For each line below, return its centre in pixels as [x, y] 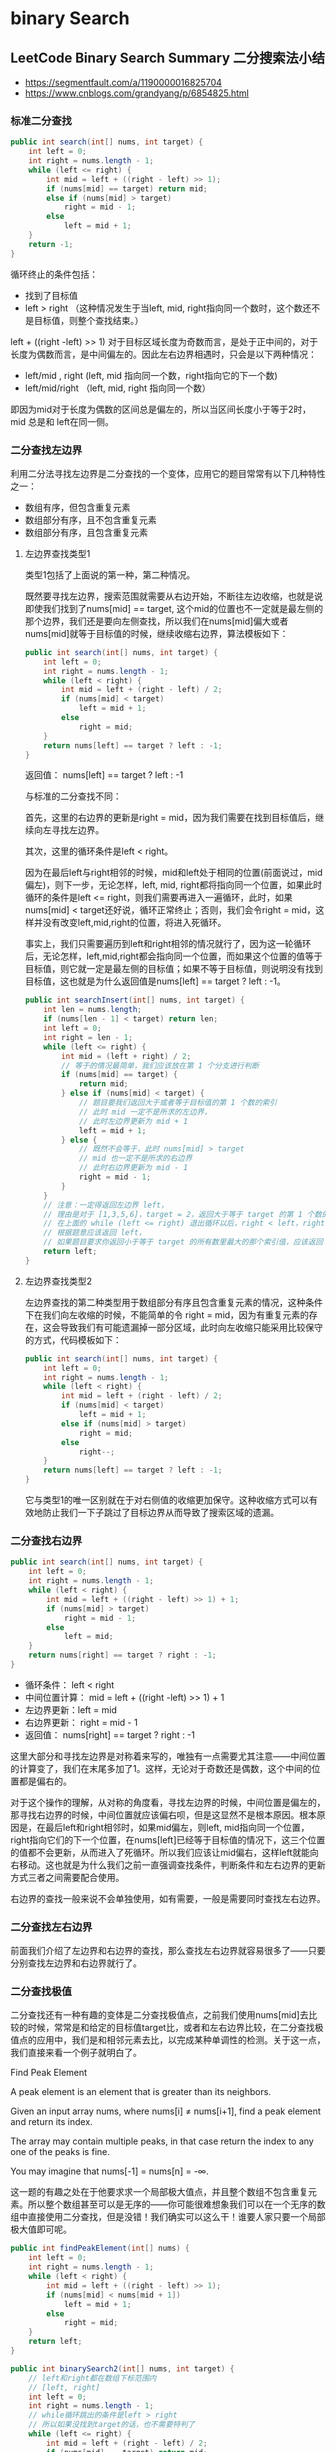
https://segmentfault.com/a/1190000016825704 [123, 82]
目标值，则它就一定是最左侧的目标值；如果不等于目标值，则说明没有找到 [173, 969]
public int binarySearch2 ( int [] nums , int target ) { [122, 2368]
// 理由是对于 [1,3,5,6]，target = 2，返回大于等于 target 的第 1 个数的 [186, 1214]
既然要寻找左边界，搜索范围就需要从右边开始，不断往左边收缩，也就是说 [173, 596]
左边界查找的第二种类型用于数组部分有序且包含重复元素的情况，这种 [165, 1302]
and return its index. [51, 2122]
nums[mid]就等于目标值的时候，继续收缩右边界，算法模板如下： [156, 633]
